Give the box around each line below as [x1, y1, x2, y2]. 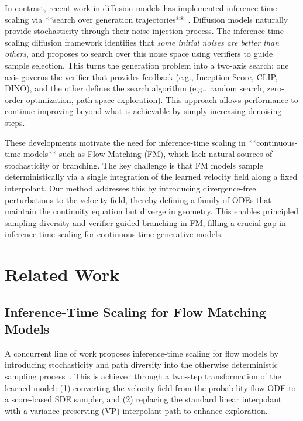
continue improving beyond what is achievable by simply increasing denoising [5, 105, 282, 117]
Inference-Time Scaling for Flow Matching [5, 302, 266, 320]
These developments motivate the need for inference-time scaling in [5, 136, 246, 148]
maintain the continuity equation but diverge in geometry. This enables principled [5, 205, 298, 217]
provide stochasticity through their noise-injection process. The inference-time [5, 25, 284, 37]
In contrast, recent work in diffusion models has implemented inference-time [5, 2, 277, 13]
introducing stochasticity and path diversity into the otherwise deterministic [5, 358, 278, 371]
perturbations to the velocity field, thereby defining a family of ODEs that [5, 193, 271, 206]
